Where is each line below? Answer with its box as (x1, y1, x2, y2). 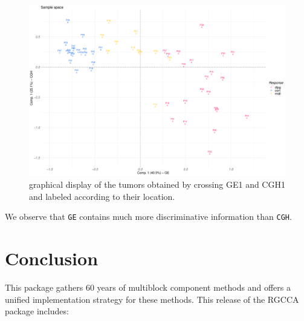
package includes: (5, 305, 69, 317)
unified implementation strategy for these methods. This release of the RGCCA (5, 293, 299, 305)
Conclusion (5, 246, 99, 271)
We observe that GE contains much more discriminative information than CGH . (5, 210, 292, 223)
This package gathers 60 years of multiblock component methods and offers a (5, 280, 291, 293)
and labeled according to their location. (29, 190, 175, 202)
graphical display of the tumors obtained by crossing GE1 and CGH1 (29, 177, 285, 190)
